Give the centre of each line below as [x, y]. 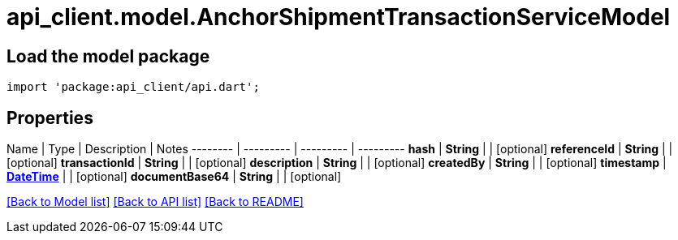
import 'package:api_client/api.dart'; [133, 87]
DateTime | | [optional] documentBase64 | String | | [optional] [174, 177]
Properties [50, 118]
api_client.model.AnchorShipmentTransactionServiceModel [339, 17]
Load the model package [108, 56]
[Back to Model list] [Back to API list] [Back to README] [155, 202]
